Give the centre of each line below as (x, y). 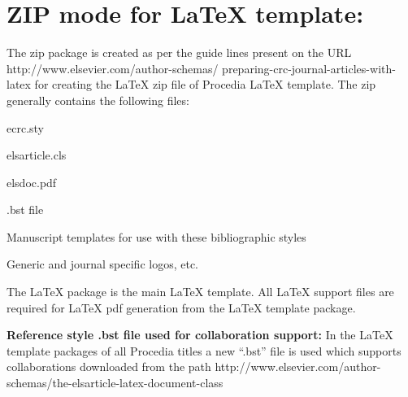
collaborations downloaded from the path (109, 366)
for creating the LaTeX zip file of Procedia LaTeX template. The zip (205, 84)
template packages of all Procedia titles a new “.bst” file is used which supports (204, 350)
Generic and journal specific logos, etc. (102, 264)
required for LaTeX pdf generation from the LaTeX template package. (181, 307)
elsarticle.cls (37, 155)
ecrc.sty (25, 127)
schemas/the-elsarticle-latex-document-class (115, 383)
